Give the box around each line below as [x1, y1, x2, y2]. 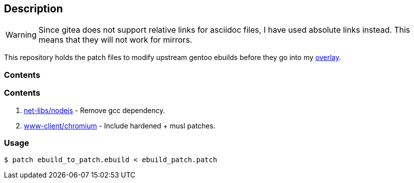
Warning [5, 30, 37, 40]
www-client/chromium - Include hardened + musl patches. [24, 121, 216, 130]
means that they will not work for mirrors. [38, 35, 192, 45]
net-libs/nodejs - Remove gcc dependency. [24, 106, 165, 115]
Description [4, 2, 63, 15]
